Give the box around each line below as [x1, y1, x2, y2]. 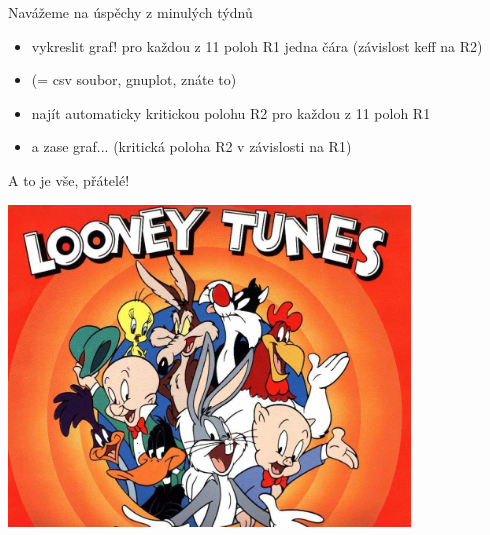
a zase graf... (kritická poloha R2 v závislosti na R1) [31, 136, 352, 157]
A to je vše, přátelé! [8, 169, 130, 190]
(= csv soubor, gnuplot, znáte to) [31, 69, 237, 90]
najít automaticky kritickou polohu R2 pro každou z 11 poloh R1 [31, 102, 431, 123]
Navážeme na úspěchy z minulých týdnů [8, 2, 253, 22]
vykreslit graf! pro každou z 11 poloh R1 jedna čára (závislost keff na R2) [31, 35, 483, 56]
